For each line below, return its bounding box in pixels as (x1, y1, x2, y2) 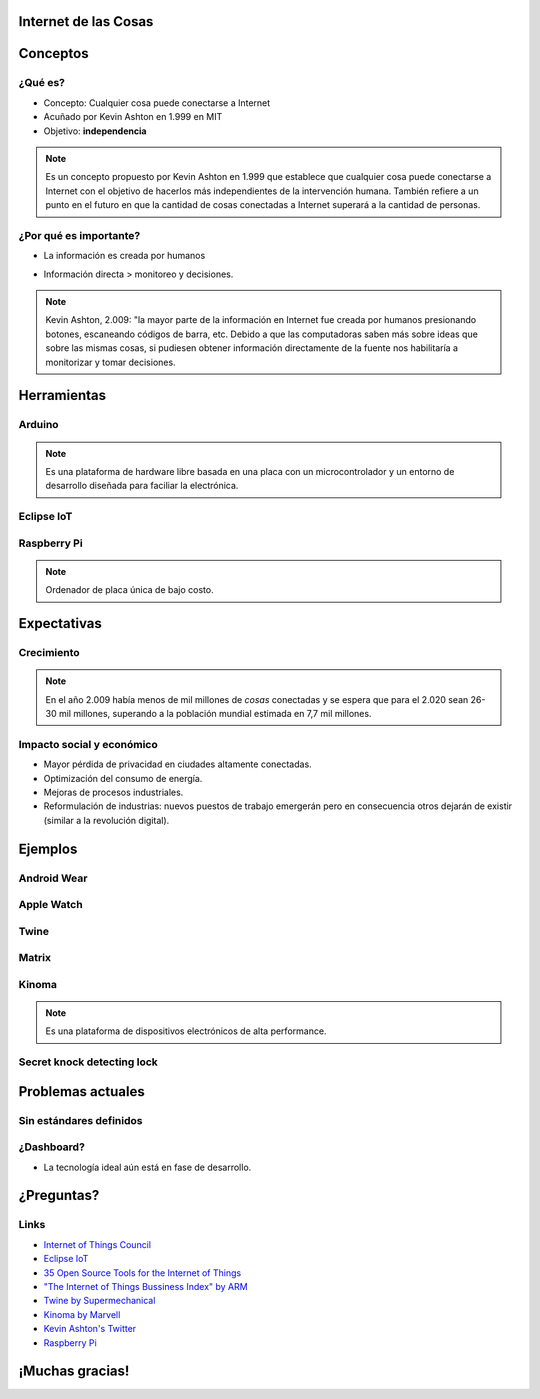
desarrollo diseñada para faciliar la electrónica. (45, 480, 239, 492)
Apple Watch (18, 898, 84, 912)
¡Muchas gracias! (18, 1363, 130, 1380)
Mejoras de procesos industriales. (43, 786, 184, 798)
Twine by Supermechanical (43, 1295, 156, 1307)
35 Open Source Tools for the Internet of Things (43, 1266, 242, 1279)
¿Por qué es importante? (18, 228, 141, 242)
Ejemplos (18, 840, 78, 857)
